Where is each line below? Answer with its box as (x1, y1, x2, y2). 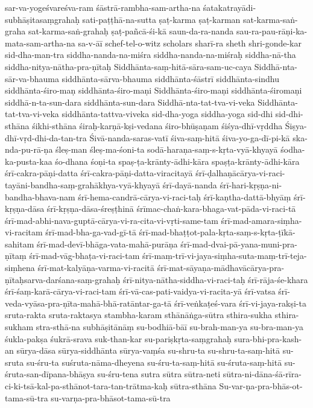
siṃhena (5, 261, 35, 274)
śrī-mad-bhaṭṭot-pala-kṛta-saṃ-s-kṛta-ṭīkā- (139, 226, 296, 238)
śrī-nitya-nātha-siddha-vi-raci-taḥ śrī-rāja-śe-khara (122, 273, 308, 285)
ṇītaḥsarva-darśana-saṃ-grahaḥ (5, 273, 121, 285)
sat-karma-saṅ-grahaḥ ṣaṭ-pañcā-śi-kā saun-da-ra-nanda (28, 25, 234, 37)
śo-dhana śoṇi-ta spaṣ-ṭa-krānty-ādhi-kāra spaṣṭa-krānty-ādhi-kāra (55, 155, 300, 167)
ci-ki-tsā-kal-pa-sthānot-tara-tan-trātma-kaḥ (5, 380, 168, 392)
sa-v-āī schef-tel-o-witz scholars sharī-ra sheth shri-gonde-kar (78, 36, 302, 49)
